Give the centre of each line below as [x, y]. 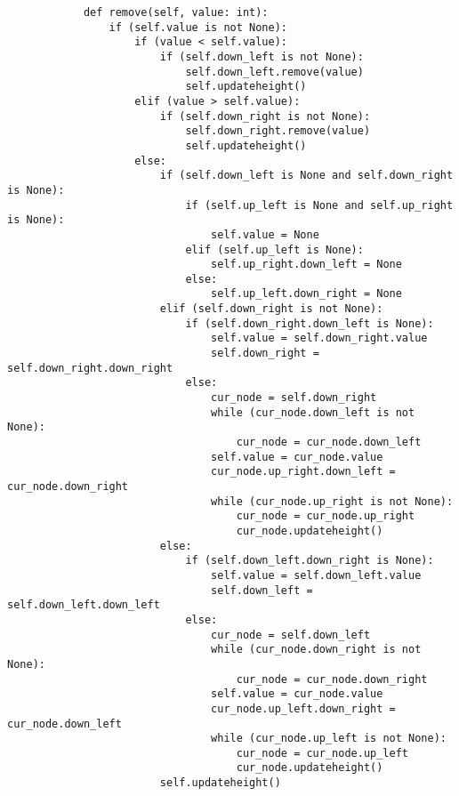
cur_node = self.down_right [294, 398]
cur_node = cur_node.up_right [326, 516]
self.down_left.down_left [84, 605]
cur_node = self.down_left [291, 635]
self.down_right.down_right [90, 368]
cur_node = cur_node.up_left [322, 753]
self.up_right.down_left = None [306, 265]
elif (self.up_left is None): [274, 249]
